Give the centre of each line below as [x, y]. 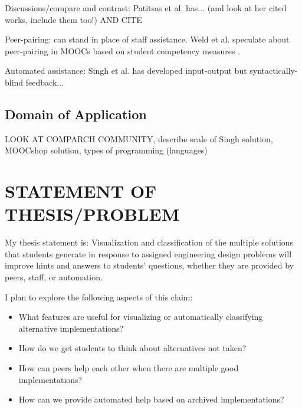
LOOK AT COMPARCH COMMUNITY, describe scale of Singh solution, [139, 138]
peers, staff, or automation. [54, 277]
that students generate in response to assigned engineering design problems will [148, 253]
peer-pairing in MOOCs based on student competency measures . [123, 50]
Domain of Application [76, 114]
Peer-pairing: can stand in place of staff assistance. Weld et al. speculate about [147, 39]
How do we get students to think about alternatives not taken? [132, 348]
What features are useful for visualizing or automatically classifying [141, 317]
